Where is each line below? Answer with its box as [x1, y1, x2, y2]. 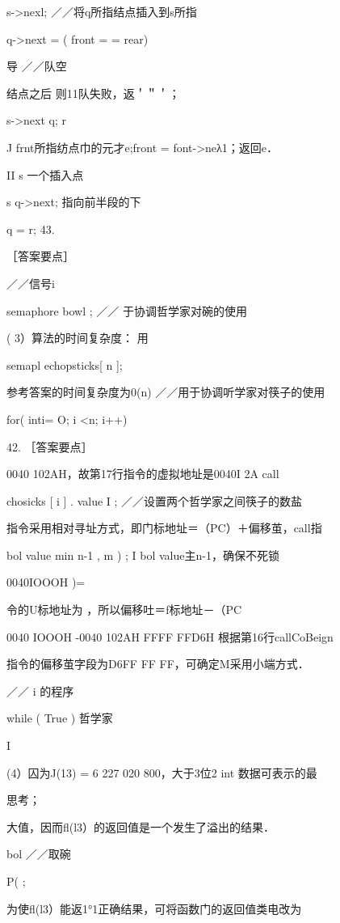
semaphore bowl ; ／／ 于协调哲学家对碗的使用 [6, 302, 247, 319]
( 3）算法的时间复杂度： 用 [6, 329, 149, 346]
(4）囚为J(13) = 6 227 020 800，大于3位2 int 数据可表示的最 [6, 764, 317, 781]
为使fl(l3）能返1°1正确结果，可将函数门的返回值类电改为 [6, 900, 302, 917]
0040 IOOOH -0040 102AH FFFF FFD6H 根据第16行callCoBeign [6, 628, 334, 645]
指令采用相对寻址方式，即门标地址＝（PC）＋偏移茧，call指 [6, 519, 322, 536]
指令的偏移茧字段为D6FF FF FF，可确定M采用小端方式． [6, 655, 309, 672]
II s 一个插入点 [6, 166, 84, 183]
